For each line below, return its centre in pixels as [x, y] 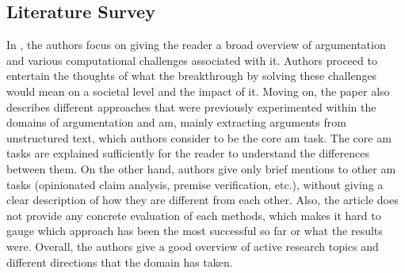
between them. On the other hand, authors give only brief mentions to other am [201, 168]
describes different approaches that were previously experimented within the [191, 106]
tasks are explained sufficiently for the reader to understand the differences [188, 153]
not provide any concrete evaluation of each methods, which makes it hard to [194, 215]
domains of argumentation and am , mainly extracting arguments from [176, 122]
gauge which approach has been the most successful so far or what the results [195, 231]
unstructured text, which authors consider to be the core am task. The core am [199, 137]
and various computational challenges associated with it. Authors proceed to [192, 60]
